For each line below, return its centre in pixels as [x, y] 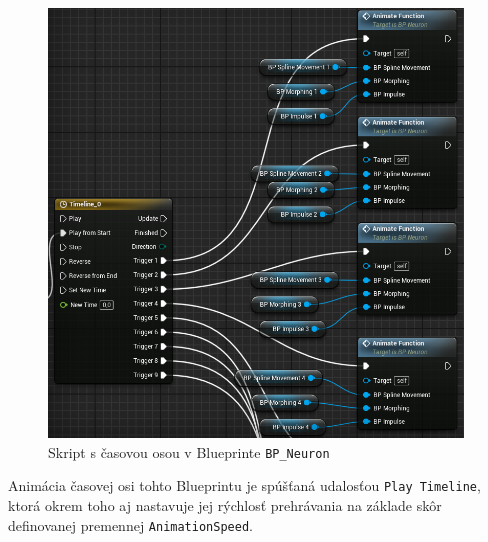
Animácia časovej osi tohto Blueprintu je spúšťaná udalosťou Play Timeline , [244, 485]
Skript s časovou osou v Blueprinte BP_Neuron [189, 451]
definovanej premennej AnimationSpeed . [130, 524]
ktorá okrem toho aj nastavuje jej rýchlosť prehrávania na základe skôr [225, 504]
